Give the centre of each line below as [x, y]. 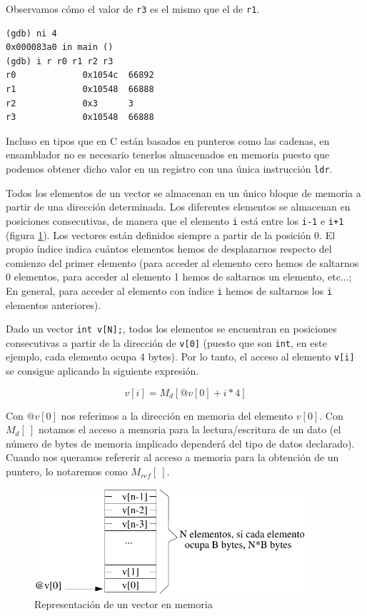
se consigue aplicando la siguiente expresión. [102, 371]
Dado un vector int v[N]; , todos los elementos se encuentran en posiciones [171, 329]
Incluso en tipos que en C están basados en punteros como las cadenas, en [168, 140]
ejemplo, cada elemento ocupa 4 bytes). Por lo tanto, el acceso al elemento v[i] [180, 357]
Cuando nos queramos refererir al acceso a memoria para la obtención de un [172, 457]
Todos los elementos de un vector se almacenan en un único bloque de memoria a [183, 192]
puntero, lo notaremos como [67, 471]
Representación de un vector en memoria [124, 604]
